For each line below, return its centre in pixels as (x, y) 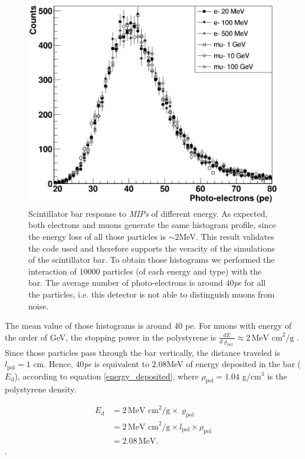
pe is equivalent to (117, 364)
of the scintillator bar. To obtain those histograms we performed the (152, 260)
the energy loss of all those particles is (97, 236)
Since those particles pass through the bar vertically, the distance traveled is (142, 352)
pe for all (250, 283)
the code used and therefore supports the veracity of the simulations (152, 248)
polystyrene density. (41, 389)
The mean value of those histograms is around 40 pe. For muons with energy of (148, 326)
